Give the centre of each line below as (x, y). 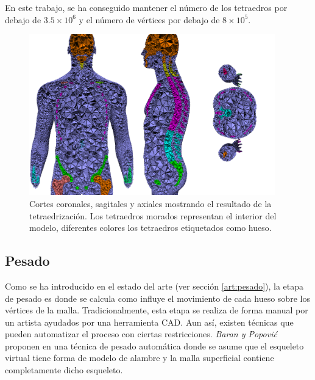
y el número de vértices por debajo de (149, 19)
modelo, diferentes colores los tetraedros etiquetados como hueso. (150, 228)
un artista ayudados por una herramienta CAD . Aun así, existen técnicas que (149, 322)
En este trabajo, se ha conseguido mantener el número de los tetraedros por (146, 7)
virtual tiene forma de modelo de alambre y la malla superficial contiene (140, 358)
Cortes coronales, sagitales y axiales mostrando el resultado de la (150, 203)
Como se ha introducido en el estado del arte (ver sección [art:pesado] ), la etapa (154, 286)
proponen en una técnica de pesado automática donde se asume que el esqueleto (154, 345)
